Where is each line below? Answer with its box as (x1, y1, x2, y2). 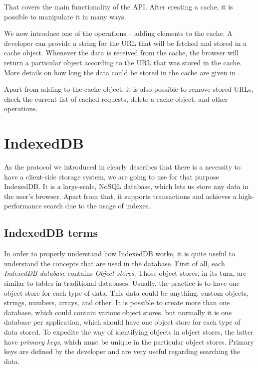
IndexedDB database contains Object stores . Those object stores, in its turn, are (4, 268, 247, 278)
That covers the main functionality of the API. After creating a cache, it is (4, 1, 233, 11)
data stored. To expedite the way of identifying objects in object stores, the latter (4, 326, 254, 337)
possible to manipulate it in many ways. (4, 11, 126, 21)
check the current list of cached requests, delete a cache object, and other (4, 93, 228, 104)
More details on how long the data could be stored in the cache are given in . (4, 67, 240, 77)
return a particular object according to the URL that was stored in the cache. (4, 57, 242, 67)
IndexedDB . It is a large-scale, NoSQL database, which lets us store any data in (4, 181, 249, 191)
